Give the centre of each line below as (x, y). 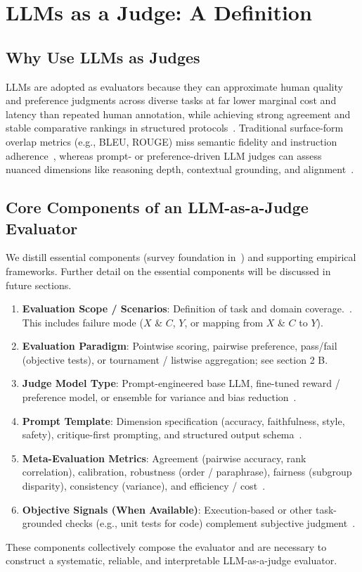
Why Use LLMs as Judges (103, 57)
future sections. (39, 285)
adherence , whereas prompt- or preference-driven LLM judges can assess (164, 155)
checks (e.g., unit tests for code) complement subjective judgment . (211, 523)
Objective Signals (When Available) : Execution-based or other (167, 509)
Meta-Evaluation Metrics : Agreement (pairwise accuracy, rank (164, 458)
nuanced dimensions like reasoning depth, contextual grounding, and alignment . (180, 169)
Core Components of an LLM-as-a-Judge (157, 207)
